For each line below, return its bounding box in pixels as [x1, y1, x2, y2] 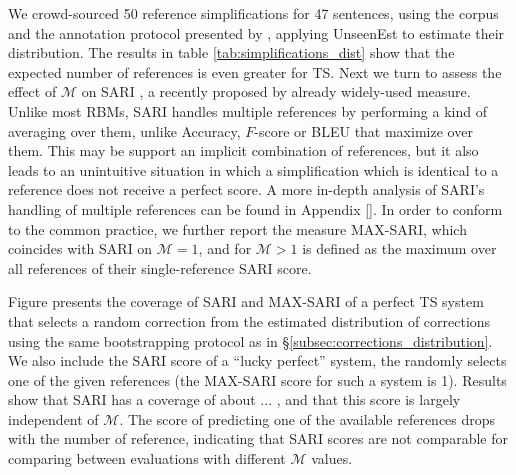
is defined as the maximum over [302, 238, 497, 259]
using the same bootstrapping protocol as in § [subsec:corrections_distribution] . [8, 330, 493, 351]
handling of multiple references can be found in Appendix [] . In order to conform [8, 198, 503, 219]
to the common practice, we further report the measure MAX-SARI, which [8, 218, 467, 239]
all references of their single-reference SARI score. [8, 257, 312, 278]
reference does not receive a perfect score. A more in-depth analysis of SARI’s [8, 179, 485, 200]
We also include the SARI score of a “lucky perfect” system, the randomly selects [8, 350, 507, 371]
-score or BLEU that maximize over [254, 120, 473, 141]
